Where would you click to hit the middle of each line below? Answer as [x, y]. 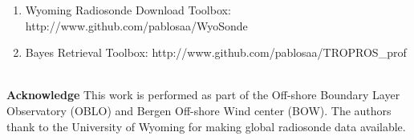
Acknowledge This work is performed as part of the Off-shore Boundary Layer [203, 95]
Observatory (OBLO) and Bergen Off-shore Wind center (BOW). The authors [199, 110]
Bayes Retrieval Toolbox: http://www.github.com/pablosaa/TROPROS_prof [216, 52]
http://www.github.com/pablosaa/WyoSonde [136, 25]
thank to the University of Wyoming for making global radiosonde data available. [206, 126]
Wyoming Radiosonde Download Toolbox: [128, 10]
